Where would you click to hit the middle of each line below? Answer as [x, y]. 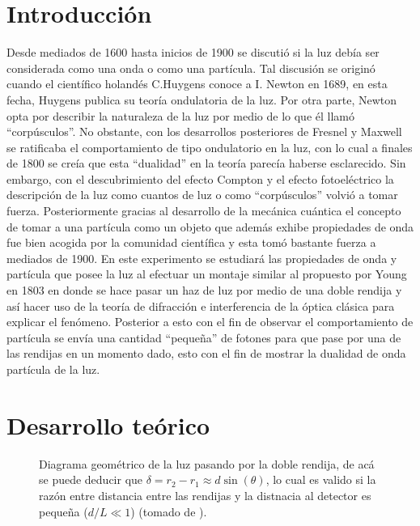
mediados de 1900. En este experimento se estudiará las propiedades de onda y [202, 258]
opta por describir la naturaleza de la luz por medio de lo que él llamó [180, 115]
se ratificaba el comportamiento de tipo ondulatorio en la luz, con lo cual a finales [210, 147]
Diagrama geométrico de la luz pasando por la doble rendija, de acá [207, 463]
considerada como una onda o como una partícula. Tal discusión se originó [191, 68]
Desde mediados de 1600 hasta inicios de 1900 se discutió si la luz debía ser [193, 52]
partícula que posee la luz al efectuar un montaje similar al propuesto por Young [207, 274]
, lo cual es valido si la [321, 479]
